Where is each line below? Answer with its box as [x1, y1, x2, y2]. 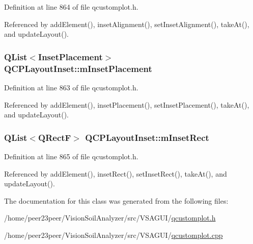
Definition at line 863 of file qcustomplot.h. [4, 82, 138, 92]
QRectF [38, 131, 71, 143]
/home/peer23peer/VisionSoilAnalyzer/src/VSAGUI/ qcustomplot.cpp [4, 229, 223, 240]
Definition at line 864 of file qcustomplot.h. [4, 2, 138, 12]
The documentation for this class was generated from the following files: [4, 195, 229, 206]
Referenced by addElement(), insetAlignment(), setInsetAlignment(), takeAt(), [4, 18, 249, 29]
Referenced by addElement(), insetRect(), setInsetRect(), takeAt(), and [4, 168, 227, 179]
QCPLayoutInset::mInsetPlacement [4, 62, 152, 75]
